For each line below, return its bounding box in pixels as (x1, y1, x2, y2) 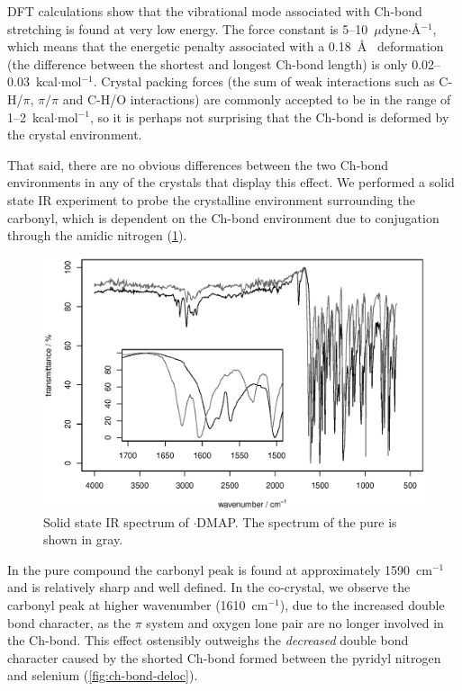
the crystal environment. (7, 125, 142, 144)
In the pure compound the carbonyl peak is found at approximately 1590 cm (7, 560, 432, 579)
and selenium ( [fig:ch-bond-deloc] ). (7, 666, 198, 685)
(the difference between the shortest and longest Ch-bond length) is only (7, 54, 408, 73)
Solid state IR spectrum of (43, 512, 189, 531)
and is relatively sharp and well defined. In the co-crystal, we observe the (7, 578, 411, 597)
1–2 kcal (7, 107, 55, 126)
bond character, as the (7, 613, 131, 632)
